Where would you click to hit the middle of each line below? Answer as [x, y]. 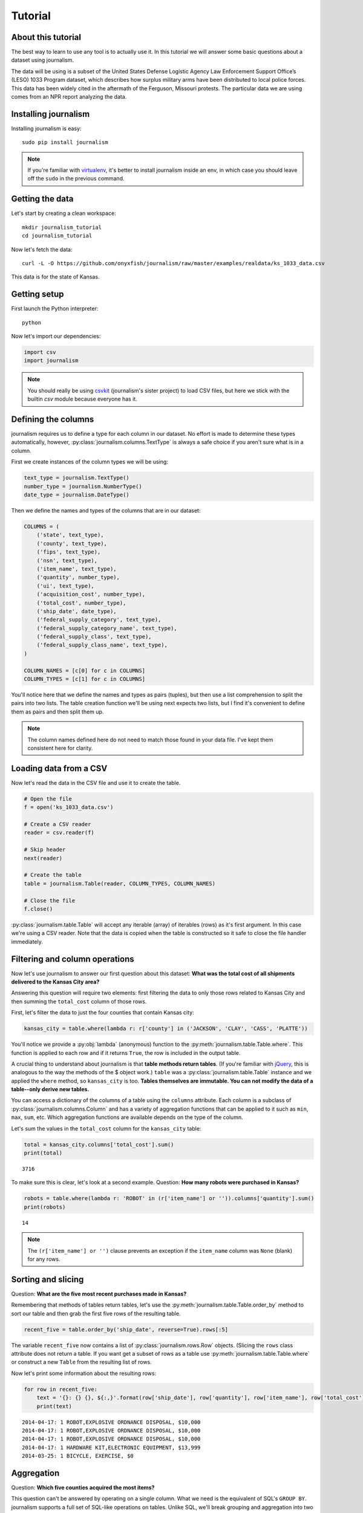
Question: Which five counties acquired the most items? [83, 1487]
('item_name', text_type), [77, 569]
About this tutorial [46, 37]
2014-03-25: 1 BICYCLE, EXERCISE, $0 [78, 1456]
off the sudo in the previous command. [76, 179]
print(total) [43, 1153]
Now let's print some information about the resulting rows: [84, 1373]
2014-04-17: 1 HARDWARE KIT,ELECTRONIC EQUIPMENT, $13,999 [111, 1447]
